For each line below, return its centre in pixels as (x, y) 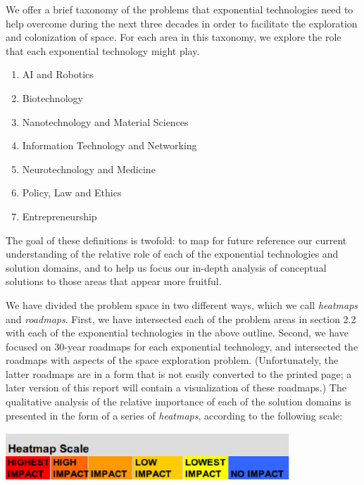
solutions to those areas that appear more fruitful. (114, 281)
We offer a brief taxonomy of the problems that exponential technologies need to (180, 9)
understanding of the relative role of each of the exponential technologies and (172, 254)
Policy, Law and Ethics (72, 193)
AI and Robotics (58, 74)
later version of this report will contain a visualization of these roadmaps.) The (176, 388)
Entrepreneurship (59, 216)
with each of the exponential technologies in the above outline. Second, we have (177, 333)
